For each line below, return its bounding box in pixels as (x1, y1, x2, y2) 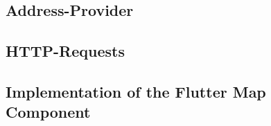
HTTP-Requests (6, 40, 125, 62)
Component (6, 101, 91, 123)
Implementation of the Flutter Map (6, 80, 266, 102)
